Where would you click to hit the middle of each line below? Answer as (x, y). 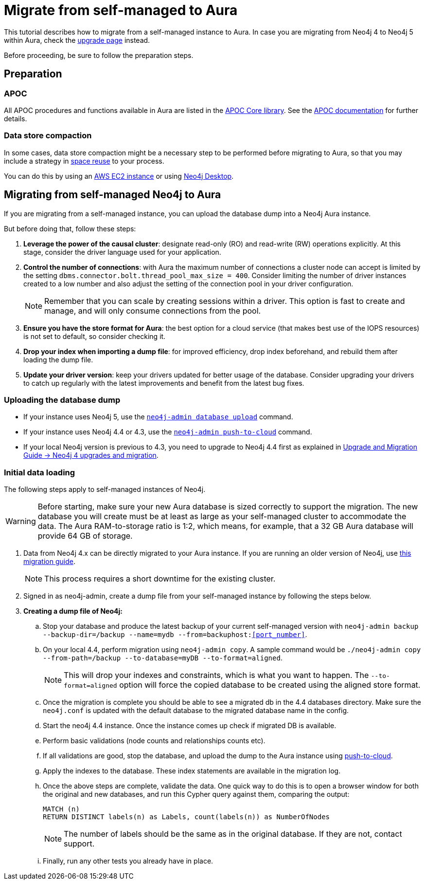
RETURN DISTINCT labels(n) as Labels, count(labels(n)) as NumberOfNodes (186, 817)
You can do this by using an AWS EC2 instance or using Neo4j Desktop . (119, 176)
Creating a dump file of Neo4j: (73, 611)
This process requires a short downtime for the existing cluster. (160, 579)
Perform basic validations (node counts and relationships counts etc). (154, 741)
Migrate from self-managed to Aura (121, 10)
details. (16, 118)
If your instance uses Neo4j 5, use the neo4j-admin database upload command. (158, 417)
